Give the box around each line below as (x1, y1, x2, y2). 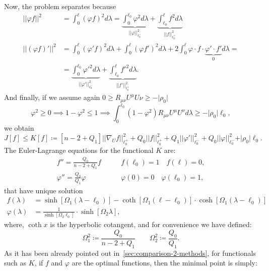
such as (4, 257, 27, 268)
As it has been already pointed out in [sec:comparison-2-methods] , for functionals (4, 247, 256, 258)
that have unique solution (4, 185, 83, 195)
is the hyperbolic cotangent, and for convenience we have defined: (50, 219, 252, 230)
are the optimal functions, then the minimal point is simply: (72, 257, 257, 268)
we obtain (4, 123, 34, 133)
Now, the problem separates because (4, 1, 116, 11)
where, (4, 219, 24, 230)
